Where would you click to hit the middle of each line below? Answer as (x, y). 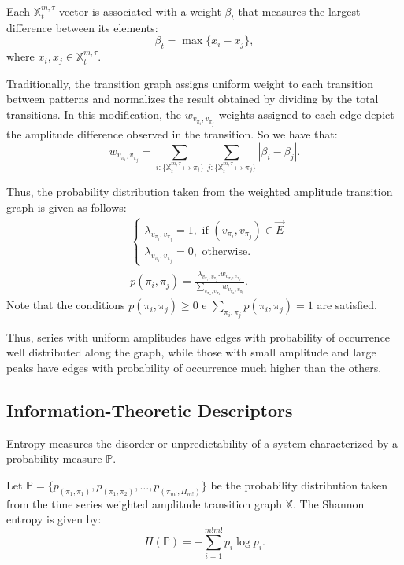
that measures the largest (299, 11)
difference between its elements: (82, 27)
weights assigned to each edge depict (306, 114)
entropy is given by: (54, 519)
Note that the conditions (66, 305)
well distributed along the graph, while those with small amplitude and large (191, 352)
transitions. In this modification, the (94, 114)
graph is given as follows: (67, 207)
